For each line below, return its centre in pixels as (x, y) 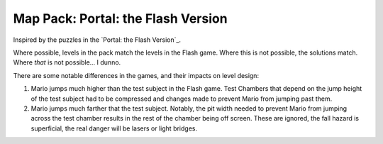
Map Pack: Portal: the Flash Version (120, 18)
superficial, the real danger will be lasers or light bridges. (114, 128)
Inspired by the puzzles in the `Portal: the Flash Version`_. (97, 40)
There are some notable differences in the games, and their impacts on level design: (136, 75)
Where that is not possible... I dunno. (67, 62)
